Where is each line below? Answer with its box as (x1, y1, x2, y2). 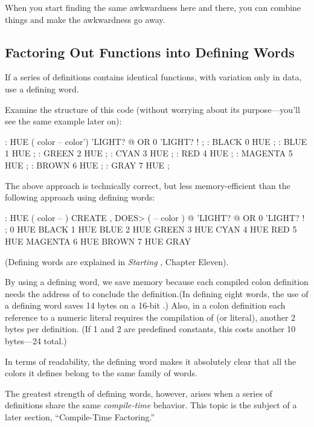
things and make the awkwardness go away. (5, 13, 165, 25)
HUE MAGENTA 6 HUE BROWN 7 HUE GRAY (5, 234, 191, 247)
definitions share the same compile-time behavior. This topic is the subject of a (5, 399, 297, 411)
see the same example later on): (5, 115, 122, 127)
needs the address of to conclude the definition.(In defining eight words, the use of (5, 287, 309, 300)
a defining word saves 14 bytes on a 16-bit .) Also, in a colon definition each (5, 299, 286, 312)
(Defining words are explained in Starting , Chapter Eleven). (5, 255, 229, 268)
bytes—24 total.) (5, 335, 67, 347)
